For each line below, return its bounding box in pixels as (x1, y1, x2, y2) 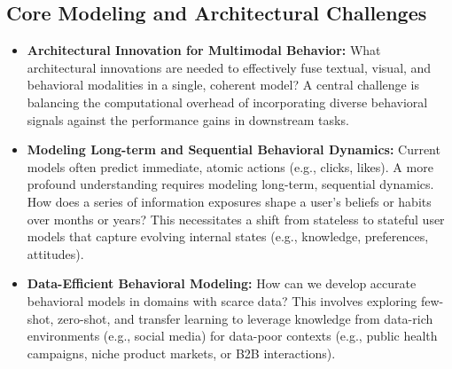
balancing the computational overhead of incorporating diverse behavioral (27, 92, 428, 111)
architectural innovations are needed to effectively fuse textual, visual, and (27, 58, 432, 76)
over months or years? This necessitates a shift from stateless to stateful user (27, 209, 445, 228)
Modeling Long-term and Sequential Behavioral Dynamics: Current (27, 140, 440, 159)
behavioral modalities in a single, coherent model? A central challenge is (27, 75, 419, 94)
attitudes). (27, 244, 84, 263)
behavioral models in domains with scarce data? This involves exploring (27, 291, 417, 310)
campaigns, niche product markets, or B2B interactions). (27, 343, 336, 362)
